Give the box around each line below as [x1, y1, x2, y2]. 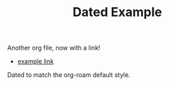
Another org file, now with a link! [7, 43, 101, 52]
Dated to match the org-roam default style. [7, 71, 131, 79]
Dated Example [72, 4, 163, 20]
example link [17, 57, 54, 66]
